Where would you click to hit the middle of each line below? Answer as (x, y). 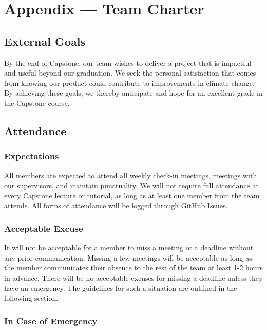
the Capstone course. (37, 103)
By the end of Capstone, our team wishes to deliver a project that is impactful (128, 62)
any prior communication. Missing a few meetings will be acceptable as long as (128, 257)
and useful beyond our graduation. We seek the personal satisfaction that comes (130, 73)
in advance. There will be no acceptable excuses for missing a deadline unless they (133, 277)
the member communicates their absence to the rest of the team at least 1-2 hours (133, 268)
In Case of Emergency (51, 320)
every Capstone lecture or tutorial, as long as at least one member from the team (132, 195)
